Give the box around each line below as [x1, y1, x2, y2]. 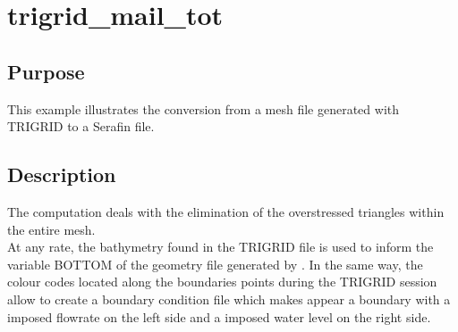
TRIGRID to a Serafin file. [7, 117, 155, 136]
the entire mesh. [7, 220, 96, 238]
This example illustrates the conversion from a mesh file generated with [7, 99, 400, 118]
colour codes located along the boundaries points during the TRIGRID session [7, 272, 437, 291]
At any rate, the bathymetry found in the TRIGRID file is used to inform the [7, 237, 434, 256]
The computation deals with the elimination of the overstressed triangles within [7, 202, 445, 220]
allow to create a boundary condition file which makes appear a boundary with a [7, 289, 451, 308]
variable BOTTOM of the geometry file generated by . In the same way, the [7, 254, 423, 273]
